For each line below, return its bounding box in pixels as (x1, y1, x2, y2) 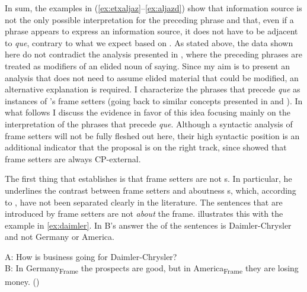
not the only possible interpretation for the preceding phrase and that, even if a (5, 13, 294, 25)
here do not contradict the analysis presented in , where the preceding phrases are (5, 48, 302, 60)
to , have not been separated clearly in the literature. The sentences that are (5, 195, 283, 208)
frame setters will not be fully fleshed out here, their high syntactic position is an (5, 129, 300, 142)
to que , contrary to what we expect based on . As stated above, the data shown (5, 36, 293, 49)
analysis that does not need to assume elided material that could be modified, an (5, 71, 299, 84)
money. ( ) (5, 275, 40, 287)
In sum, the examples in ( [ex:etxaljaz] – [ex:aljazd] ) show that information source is (5, 2, 302, 14)
